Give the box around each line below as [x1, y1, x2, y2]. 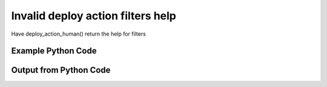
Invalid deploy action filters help [11, 9, 177, 22]
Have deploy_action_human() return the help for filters [11, 30, 147, 37]
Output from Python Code [11, 65, 111, 76]
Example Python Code [11, 46, 97, 56]
